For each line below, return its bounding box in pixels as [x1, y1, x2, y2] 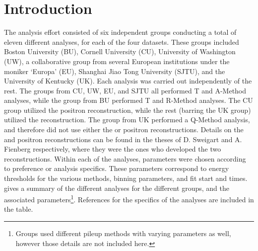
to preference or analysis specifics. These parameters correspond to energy [4, 163, 229, 173]
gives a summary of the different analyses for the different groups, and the [4, 182, 230, 193]
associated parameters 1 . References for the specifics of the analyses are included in [4, 193, 254, 204]
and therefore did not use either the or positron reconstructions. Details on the [4, 124, 244, 135]
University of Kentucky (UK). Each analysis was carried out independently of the [4, 76, 252, 86]
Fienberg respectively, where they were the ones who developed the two [4, 144, 221, 154]
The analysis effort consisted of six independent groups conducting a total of [4, 27, 237, 37]
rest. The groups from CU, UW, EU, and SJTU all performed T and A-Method [4, 85, 247, 95]
